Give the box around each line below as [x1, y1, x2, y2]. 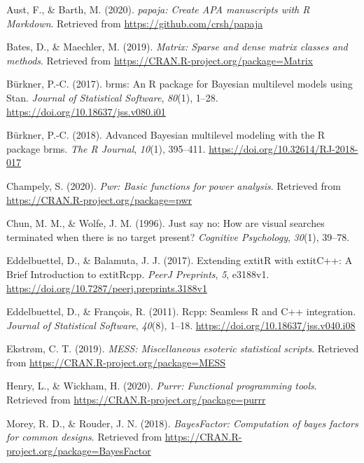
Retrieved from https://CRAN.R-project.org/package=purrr [6, 392, 266, 407]
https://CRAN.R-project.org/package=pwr [6, 192, 192, 207]
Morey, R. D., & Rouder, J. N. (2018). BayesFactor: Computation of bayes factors [6, 415, 358, 430]
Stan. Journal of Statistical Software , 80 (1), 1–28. [6, 90, 218, 104]
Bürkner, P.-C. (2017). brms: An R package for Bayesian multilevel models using [6, 76, 353, 91]
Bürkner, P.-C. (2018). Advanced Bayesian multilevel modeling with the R [6, 127, 325, 142]
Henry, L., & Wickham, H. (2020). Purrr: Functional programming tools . [6, 378, 317, 393]
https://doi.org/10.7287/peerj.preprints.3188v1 [6, 280, 207, 295]
